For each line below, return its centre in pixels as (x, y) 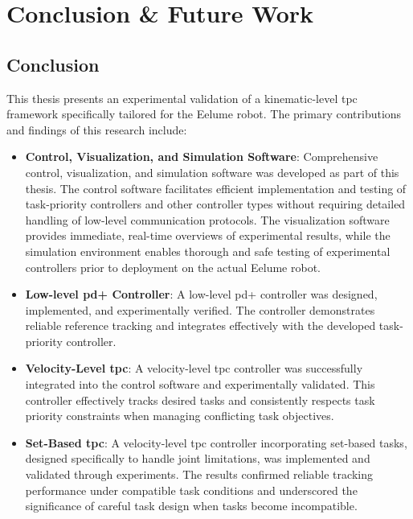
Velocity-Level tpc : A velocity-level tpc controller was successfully (194, 368)
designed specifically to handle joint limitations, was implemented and (198, 458)
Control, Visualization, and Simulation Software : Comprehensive (202, 157)
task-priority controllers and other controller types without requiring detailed (215, 204)
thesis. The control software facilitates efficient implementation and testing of (216, 188)
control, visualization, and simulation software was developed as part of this (212, 172)
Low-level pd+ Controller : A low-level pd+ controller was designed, (201, 294)
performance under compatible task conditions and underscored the (191, 490)
